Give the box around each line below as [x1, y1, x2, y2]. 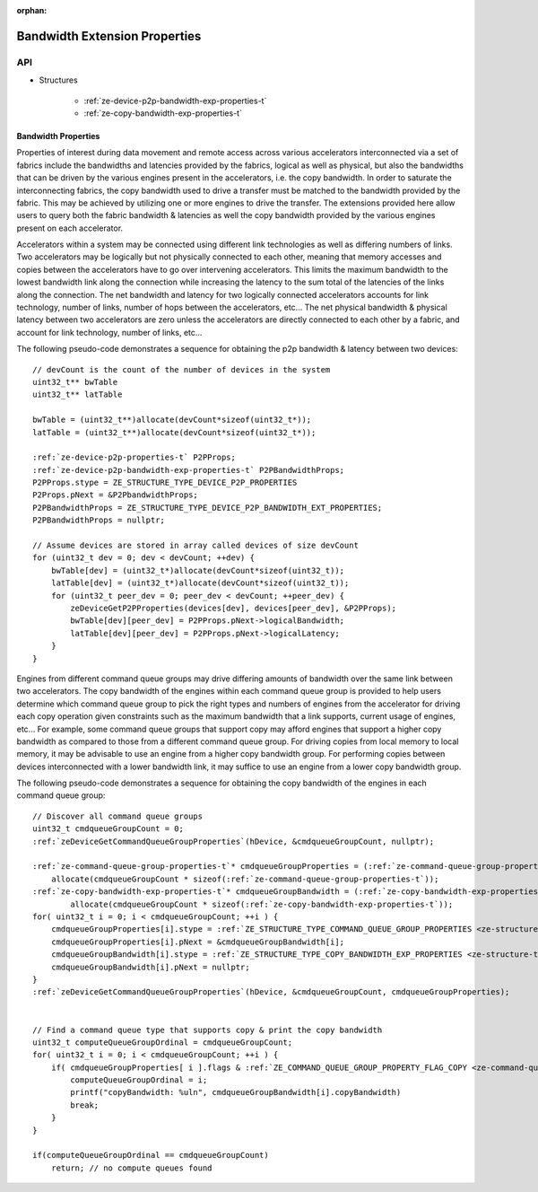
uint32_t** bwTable [32, 377, 118, 387]
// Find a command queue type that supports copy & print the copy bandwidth [32, 1024, 383, 1035]
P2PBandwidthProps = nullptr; [32, 515, 166, 525]
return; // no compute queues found [50, 1162, 213, 1173]
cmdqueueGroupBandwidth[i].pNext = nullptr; [50, 961, 250, 972]
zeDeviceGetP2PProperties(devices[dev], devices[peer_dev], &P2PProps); [70, 603, 397, 613]
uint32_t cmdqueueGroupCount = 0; [32, 824, 184, 834]
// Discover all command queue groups [32, 811, 204, 821]
